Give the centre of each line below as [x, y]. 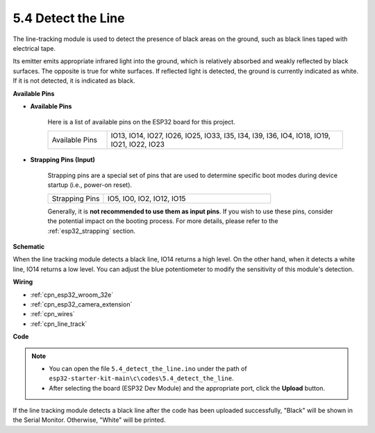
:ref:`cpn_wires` [53, 314]
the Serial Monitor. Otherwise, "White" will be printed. [89, 420]
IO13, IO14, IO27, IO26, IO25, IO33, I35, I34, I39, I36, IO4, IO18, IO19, [221, 136]
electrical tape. [34, 48]
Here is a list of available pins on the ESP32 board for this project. [141, 122]
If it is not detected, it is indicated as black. [74, 81]
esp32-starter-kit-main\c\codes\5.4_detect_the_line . [141, 378]
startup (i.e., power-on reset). [90, 185]
